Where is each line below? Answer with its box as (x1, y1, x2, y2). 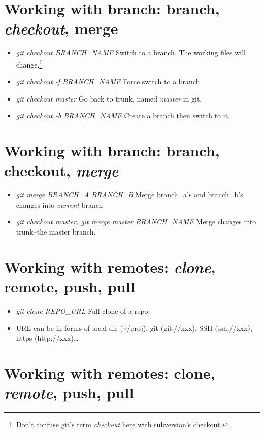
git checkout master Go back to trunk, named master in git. (16, 93, 202, 104)
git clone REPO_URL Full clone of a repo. (16, 305, 150, 316)
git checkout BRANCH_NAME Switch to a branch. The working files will (16, 47, 246, 58)
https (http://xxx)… (16, 332, 79, 343)
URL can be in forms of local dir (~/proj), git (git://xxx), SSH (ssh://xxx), (16, 322, 252, 333)
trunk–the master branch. (16, 226, 96, 237)
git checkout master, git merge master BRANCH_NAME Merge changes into (16, 216, 256, 227)
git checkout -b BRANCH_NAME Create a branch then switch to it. (16, 110, 230, 121)
